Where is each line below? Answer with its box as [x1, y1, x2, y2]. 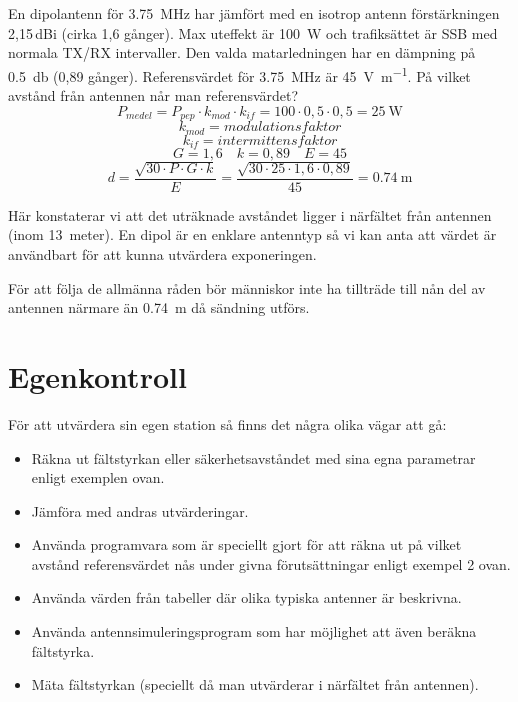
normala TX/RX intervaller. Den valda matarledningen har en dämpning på [8, 42, 476, 63]
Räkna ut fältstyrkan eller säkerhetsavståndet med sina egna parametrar [31, 447, 476, 468]
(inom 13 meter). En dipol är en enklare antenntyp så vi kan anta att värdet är [8, 224, 497, 245]
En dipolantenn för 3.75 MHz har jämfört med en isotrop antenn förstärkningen [8, 3, 500, 23]
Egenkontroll [8, 355, 187, 396]
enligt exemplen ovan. [31, 467, 165, 488]
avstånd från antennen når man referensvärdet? [8, 85, 299, 106]
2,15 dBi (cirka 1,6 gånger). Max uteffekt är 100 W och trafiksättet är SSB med [8, 22, 498, 43]
